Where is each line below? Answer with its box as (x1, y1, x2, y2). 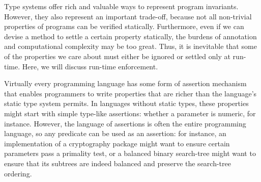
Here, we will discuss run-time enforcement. (22, 61, 158, 71)
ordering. (4, 168, 32, 178)
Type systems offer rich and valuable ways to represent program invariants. (4, 1, 239, 11)
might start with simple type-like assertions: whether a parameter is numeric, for (4, 108, 256, 118)
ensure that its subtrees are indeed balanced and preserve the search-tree (4, 158, 231, 168)
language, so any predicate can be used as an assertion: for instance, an (4, 128, 226, 139)
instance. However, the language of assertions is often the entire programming (4, 118, 246, 128)
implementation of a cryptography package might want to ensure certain (4, 138, 230, 148)
